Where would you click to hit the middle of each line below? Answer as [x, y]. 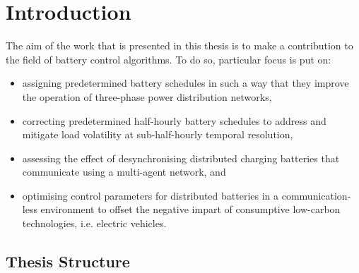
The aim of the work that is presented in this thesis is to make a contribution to [179, 45]
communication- [316, 195]
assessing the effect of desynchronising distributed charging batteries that [181, 158]
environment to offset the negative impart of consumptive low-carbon [190, 209]
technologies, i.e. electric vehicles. [94, 223]
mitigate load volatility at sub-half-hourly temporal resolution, [158, 134]
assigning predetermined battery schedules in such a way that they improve [186, 83]
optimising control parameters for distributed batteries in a [151, 195]
